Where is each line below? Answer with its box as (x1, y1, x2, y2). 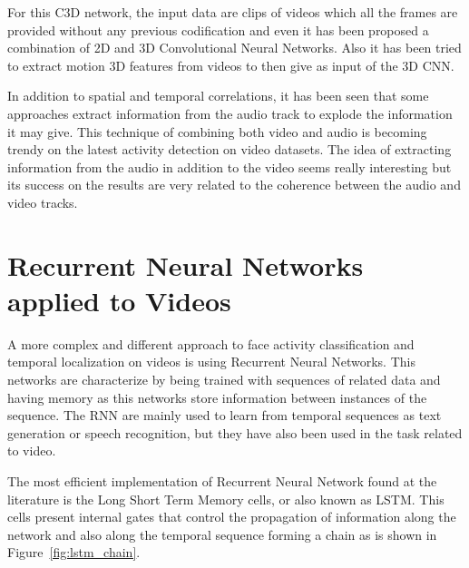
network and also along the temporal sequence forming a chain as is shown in (7, 524, 437, 544)
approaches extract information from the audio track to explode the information (7, 103, 453, 122)
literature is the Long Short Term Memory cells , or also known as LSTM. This (7, 489, 445, 508)
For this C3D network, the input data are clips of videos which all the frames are (7, 3, 458, 21)
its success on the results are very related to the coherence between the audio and (7, 175, 461, 194)
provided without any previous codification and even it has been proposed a (7, 20, 429, 39)
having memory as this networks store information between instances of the (7, 387, 427, 406)
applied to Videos (7, 281, 231, 318)
